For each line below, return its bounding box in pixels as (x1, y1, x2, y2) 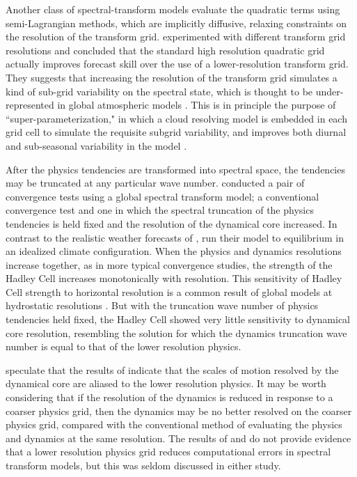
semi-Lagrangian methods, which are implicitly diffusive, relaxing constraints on (6, 15, 347, 30)
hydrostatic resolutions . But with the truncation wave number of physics (6, 298, 319, 313)
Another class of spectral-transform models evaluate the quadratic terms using (6, 2, 340, 16)
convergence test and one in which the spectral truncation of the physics (6, 203, 314, 217)
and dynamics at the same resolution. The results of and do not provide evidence (6, 430, 351, 445)
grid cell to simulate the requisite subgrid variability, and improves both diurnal (6, 125, 347, 139)
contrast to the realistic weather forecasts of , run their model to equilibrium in (6, 230, 344, 244)
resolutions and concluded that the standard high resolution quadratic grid (6, 42, 325, 57)
